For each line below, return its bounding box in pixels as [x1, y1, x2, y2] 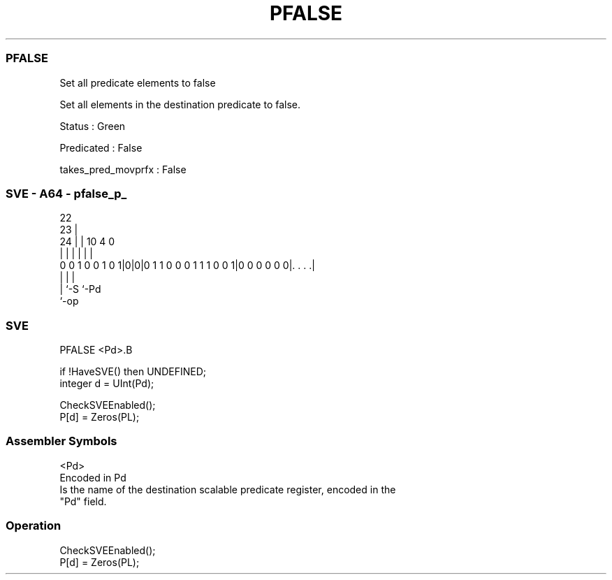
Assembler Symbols [6, 434, 117, 449]
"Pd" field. [59, 495, 107, 507]
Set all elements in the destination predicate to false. [59, 98, 301, 110]
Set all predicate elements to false [59, 76, 216, 89]
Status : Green [59, 119, 126, 132]
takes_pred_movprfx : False [59, 163, 187, 175]
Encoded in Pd [59, 471, 126, 484]
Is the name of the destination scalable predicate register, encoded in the [59, 483, 396, 495]
